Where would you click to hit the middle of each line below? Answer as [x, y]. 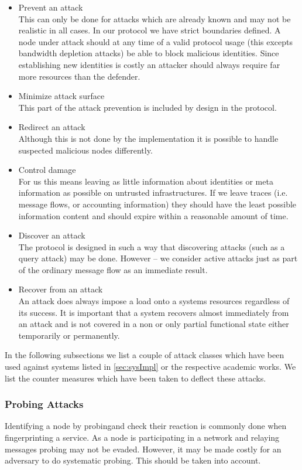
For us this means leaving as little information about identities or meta [146, 181]
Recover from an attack [61, 289]
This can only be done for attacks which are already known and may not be [155, 18]
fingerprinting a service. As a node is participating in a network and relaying [142, 437]
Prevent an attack [51, 7]
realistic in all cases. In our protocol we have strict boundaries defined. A [150, 30]
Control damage [47, 170]
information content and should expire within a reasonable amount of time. [153, 215]
